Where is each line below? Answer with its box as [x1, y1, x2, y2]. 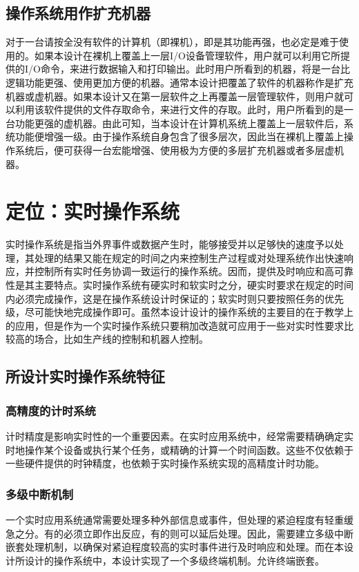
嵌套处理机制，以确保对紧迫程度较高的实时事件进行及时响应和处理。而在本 [6, 540, 344, 554]
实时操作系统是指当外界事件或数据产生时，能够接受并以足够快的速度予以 [6, 237, 334, 251]
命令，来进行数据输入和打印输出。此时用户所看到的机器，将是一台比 [40, 61, 350, 76]
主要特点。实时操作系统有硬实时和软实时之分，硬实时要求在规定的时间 [34, 278, 353, 292]
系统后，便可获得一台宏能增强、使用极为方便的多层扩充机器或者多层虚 [14, 142, 334, 157]
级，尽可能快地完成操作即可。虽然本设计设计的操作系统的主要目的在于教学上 [6, 305, 353, 319]
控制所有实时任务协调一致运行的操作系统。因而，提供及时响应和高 [34, 264, 334, 278]
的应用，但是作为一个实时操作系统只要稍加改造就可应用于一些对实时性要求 [6, 318, 344, 332]
